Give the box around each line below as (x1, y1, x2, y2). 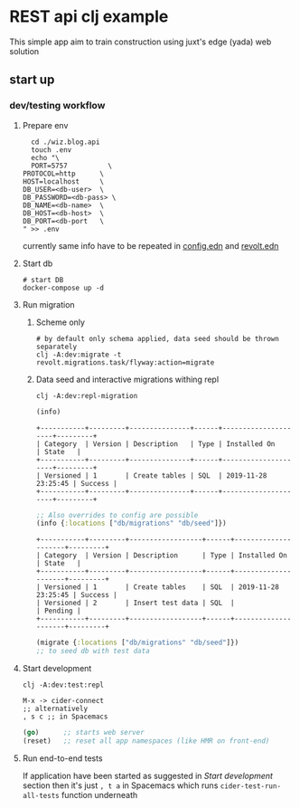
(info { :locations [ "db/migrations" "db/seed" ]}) (35, 518, 228, 528)
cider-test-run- (220, 781, 282, 791)
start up (9, 72, 55, 88)
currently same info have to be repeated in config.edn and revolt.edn (22, 240, 279, 251)
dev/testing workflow (9, 100, 106, 112)
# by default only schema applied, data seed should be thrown (35, 334, 280, 343)
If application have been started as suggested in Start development (22, 770, 274, 781)
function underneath (61, 789, 138, 800)
